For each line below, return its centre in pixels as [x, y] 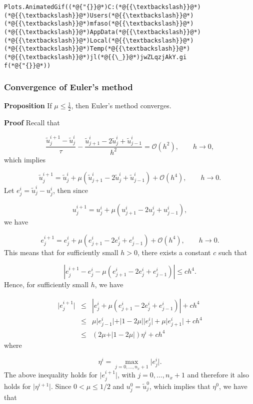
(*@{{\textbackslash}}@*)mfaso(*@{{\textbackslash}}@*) [99, 24]
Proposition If [28, 106]
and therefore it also [218, 375]
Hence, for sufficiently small [46, 284]
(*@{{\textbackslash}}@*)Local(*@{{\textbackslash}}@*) [99, 40]
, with [126, 375]
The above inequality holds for [51, 375]
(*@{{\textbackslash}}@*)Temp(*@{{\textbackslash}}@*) [97, 49]
